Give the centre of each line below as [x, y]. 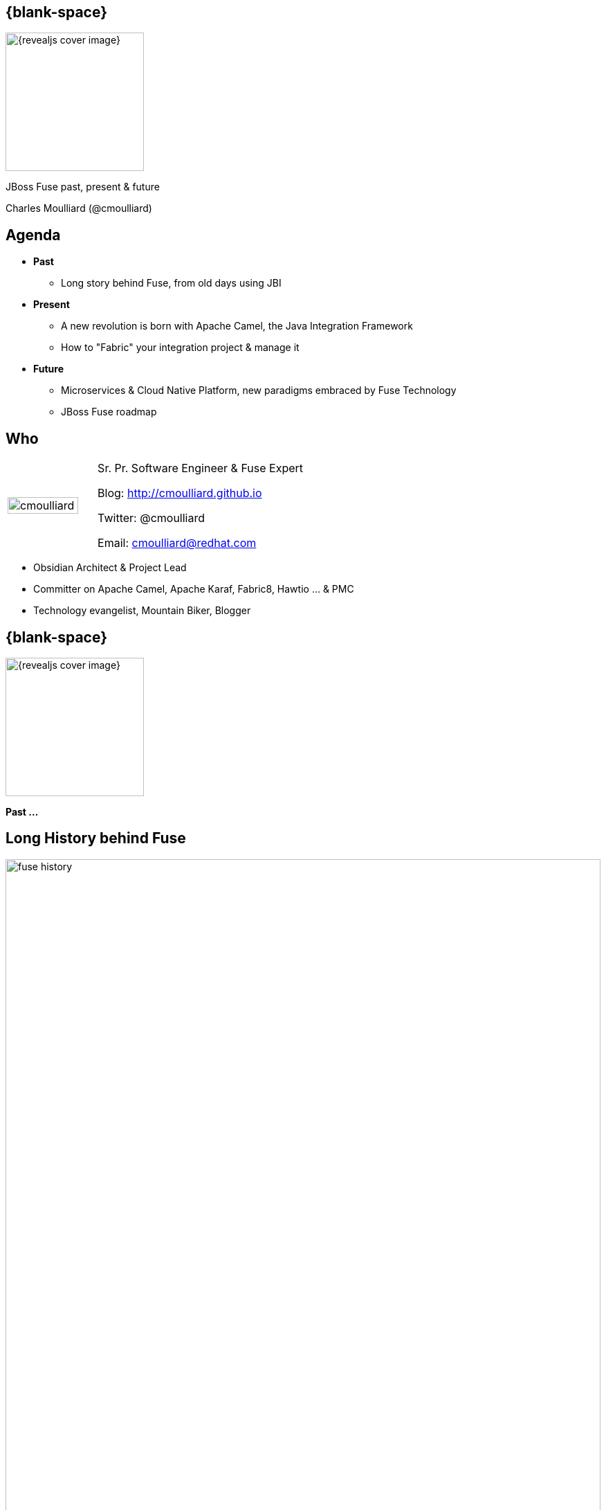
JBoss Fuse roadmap [109, 412]
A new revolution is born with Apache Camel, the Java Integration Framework [237, 326]
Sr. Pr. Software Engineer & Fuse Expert [201, 468]
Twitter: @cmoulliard [151, 518]
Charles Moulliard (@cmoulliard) [79, 208]
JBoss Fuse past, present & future [83, 187]
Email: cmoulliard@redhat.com [177, 543]
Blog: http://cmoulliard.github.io [180, 493]
